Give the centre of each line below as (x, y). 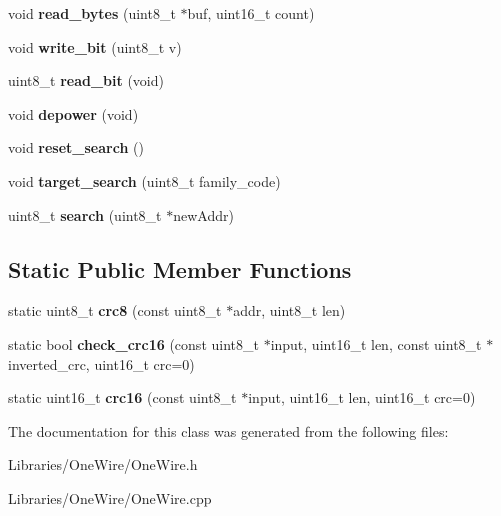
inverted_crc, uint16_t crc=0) (101, 363)
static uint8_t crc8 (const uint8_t (115, 310)
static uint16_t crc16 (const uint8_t (122, 397)
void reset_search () (76, 147)
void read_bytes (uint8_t (92, 13)
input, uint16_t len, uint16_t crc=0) (362, 397)
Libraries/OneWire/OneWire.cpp (110, 497)
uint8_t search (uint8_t (85, 214)
